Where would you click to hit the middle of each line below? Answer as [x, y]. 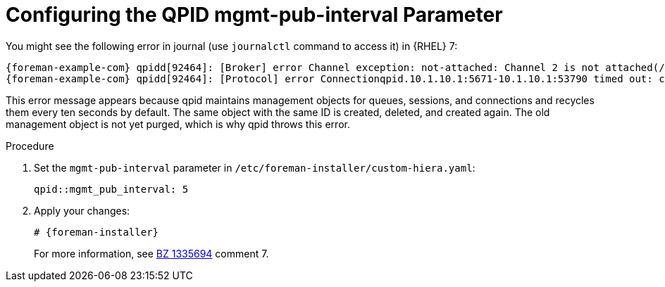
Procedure [30, 146]
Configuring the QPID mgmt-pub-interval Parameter [254, 15]
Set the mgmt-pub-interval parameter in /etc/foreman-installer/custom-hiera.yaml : [255, 167]
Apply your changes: [82, 210]
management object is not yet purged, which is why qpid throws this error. [178, 124]
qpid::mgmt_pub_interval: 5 [111, 189]
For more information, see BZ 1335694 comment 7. [151, 253]
